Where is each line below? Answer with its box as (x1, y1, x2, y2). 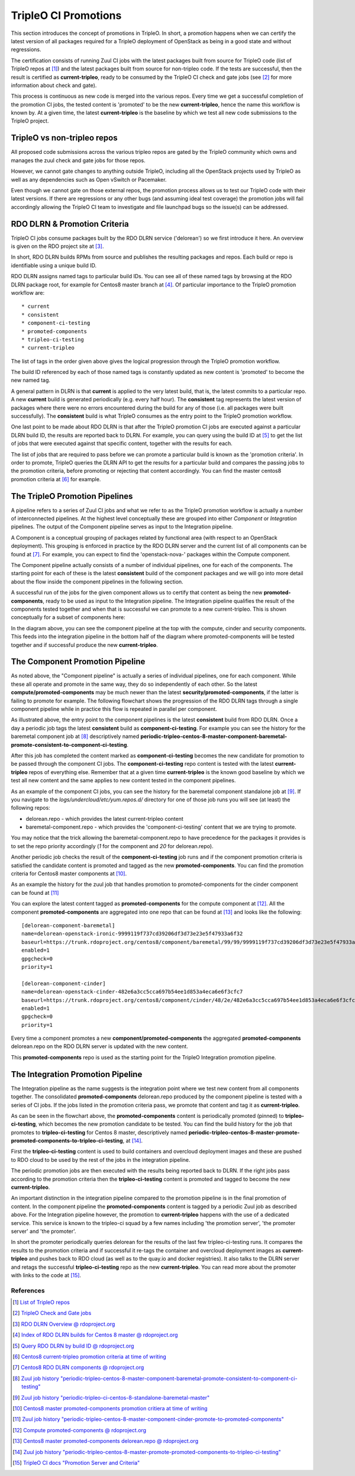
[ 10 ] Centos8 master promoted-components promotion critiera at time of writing (12, 1405, 208, 1411)
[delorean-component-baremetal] (21, 922, 115, 929)
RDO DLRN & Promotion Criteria (11, 219, 130, 229)
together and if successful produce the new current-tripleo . (11, 641, 158, 648)
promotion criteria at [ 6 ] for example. (11, 475, 101, 482)
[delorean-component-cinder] (21, 980, 106, 987)
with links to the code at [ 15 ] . (11, 1271, 82, 1278)
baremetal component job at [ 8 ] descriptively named (11, 733, 140, 740)
